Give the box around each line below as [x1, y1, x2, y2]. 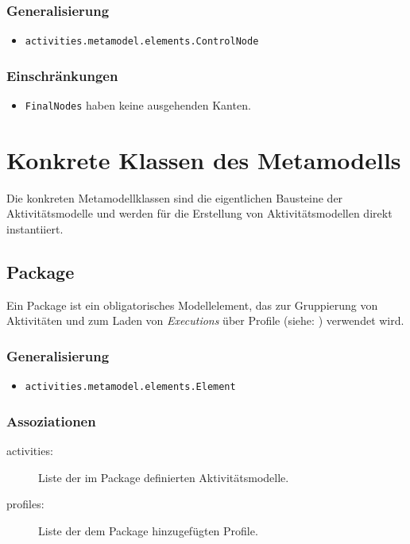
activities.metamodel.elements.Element [25, 381, 236, 393]
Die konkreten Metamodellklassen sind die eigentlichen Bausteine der [6, 189, 343, 206]
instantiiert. [6, 221, 64, 237]
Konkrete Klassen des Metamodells [6, 143, 401, 176]
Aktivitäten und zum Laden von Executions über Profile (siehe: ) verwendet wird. [6, 312, 404, 329]
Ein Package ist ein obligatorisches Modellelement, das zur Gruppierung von [6, 296, 378, 313]
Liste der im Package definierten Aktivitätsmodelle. [38, 469, 289, 485]
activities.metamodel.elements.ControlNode [25, 36, 259, 48]
